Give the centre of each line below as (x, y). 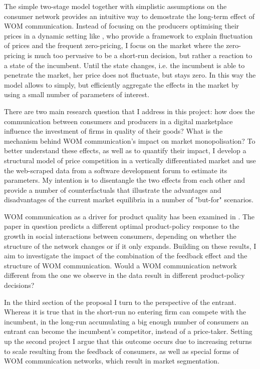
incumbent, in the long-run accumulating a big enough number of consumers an (126, 321)
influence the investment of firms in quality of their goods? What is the (113, 131)
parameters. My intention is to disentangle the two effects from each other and (125, 180)
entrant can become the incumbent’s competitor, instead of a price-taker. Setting (128, 331)
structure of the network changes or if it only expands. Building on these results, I (130, 246)
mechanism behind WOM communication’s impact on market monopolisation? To (130, 140)
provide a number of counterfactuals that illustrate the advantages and (113, 190)
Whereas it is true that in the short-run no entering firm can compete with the (125, 312)
